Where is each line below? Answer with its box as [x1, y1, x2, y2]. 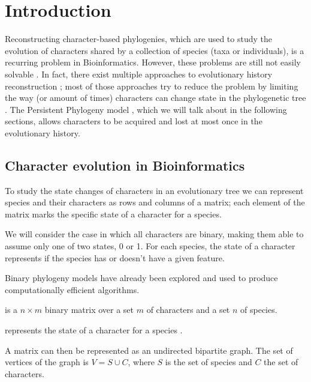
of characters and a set [146, 303, 230, 316]
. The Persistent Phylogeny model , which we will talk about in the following [5, 103, 287, 115]
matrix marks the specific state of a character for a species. [5, 207, 222, 220]
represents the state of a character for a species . [5, 324, 183, 336]
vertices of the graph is [5, 356, 89, 368]
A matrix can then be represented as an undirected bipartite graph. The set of [5, 344, 293, 356]
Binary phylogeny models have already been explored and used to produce [5, 271, 278, 284]
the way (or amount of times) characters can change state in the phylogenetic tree [5, 91, 306, 104]
